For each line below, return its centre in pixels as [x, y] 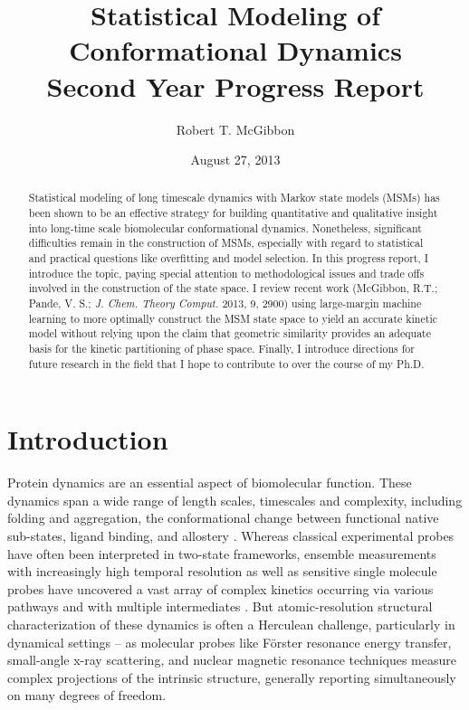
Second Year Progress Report [235, 85]
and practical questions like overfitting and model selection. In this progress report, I [229, 258]
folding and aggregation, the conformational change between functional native [223, 518]
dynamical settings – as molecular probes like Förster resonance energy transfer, [230, 642]
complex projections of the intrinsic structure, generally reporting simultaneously [232, 677]
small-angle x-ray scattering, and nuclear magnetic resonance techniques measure [232, 660]
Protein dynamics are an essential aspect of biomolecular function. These [210, 483]
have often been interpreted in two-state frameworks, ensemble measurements [222, 553]
